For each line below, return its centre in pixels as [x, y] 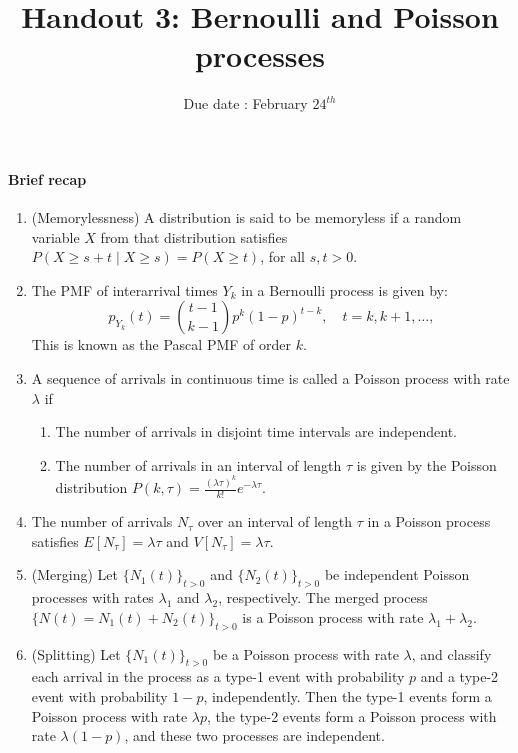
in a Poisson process [429, 521]
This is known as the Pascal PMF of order [161, 344]
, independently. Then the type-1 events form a [347, 695]
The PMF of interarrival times [124, 289]
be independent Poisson [397, 574]
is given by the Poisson [426, 464]
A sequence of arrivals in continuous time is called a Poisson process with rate [270, 378]
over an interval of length [275, 521]
